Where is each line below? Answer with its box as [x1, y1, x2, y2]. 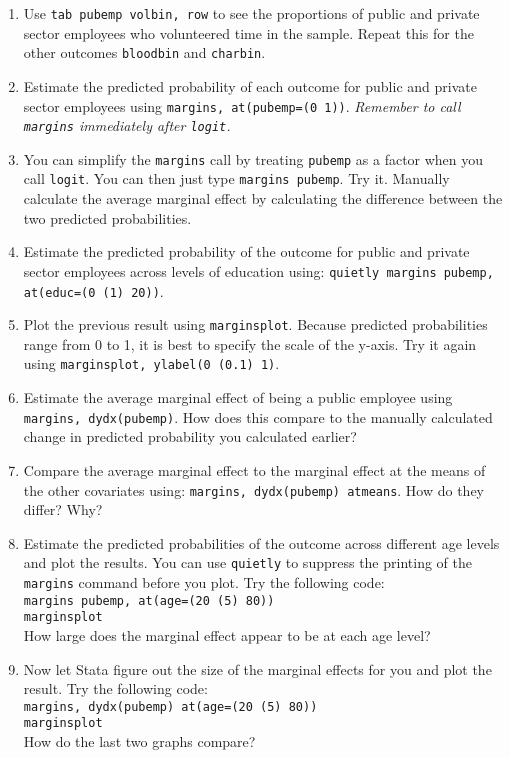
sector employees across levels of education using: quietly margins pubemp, [23, 260, 494, 281]
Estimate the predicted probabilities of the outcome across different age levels [23, 532, 500, 553]
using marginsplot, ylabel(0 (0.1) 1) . [23, 353, 280, 374]
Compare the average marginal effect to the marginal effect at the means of [23, 459, 486, 480]
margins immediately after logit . [23, 115, 231, 136]
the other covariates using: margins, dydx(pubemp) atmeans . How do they [23, 479, 485, 500]
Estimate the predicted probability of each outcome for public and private [23, 75, 477, 96]
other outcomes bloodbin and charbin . [23, 42, 266, 63]
